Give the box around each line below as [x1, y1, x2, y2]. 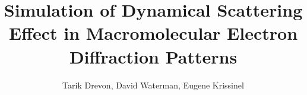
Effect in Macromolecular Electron [8, 21, 298, 45]
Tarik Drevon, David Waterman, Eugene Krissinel [62, 78, 244, 91]
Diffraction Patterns [69, 44, 238, 68]
